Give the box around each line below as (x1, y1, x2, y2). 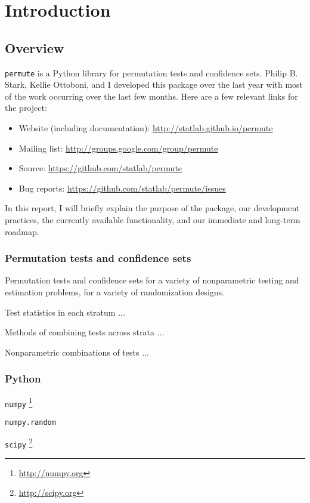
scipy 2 (5, 436, 33, 449)
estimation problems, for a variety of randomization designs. (5, 285, 224, 298)
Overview (5, 38, 64, 57)
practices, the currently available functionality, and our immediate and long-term (5, 213, 300, 226)
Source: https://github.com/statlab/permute (18, 162, 182, 174)
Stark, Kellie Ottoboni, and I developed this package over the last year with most (5, 78, 303, 91)
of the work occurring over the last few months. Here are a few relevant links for (5, 90, 298, 102)
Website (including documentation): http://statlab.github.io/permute (18, 122, 273, 134)
